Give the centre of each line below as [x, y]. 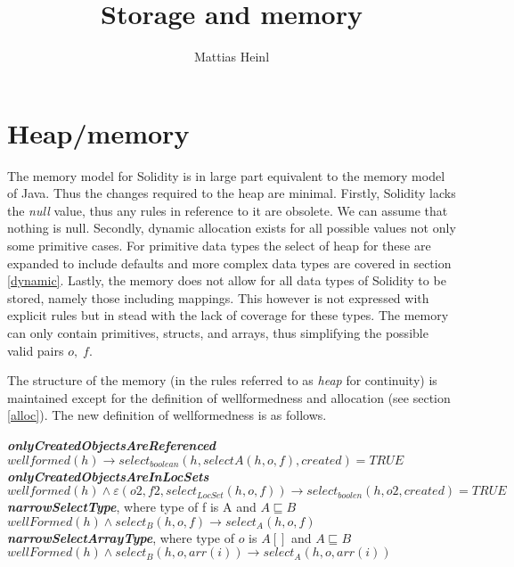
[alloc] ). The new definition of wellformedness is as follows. [167, 415]
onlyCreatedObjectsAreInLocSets [108, 476]
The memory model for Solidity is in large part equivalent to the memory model [226, 175]
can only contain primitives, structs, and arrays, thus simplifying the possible [218, 333]
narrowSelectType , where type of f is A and [132, 507]
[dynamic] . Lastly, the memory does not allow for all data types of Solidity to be [227, 280]
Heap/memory [98, 132]
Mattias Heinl [232, 57]
